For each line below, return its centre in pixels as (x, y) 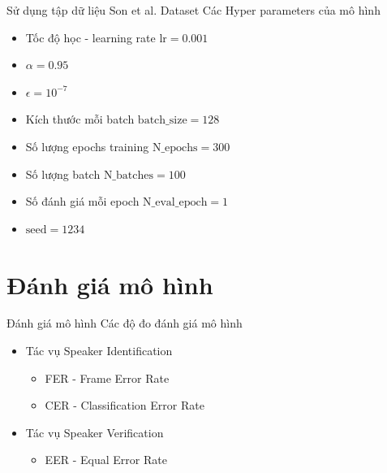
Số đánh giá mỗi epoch (82, 201)
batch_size (162, 121)
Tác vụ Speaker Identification (99, 351)
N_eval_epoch (175, 203)
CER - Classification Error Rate (125, 405)
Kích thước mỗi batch (80, 119)
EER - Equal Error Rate (106, 460)
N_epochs (175, 148)
